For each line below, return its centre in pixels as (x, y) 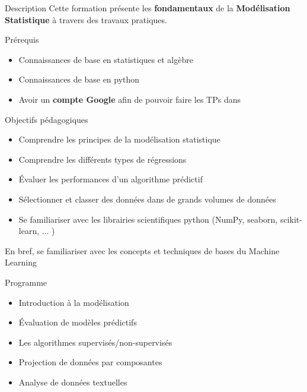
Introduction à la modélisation (74, 302)
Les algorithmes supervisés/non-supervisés (95, 342)
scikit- (291, 219)
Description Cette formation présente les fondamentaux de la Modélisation (148, 8)
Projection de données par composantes (90, 362)
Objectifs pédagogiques (47, 119)
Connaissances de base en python (79, 79)
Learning (21, 262)
